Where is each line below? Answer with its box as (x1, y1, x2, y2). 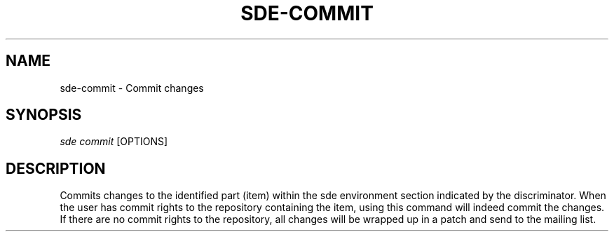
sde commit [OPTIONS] (60, 135, 168, 148)
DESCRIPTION (6, 159, 106, 177)
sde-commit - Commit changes (60, 81, 204, 94)
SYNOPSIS (6, 106, 82, 124)
